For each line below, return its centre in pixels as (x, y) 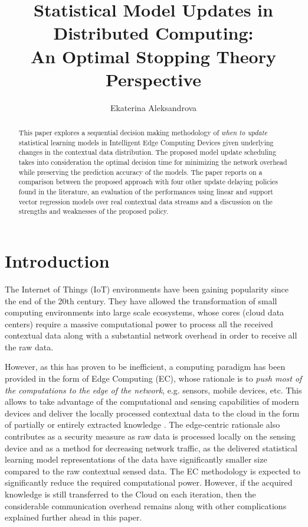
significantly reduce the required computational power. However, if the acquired (149, 482)
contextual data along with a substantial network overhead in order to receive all (151, 335)
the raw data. (29, 347)
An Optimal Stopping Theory (153, 56)
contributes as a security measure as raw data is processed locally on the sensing (150, 436)
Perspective (153, 79)
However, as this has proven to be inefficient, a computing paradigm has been (145, 367)
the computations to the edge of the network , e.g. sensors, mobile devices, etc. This (153, 390)
